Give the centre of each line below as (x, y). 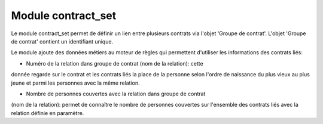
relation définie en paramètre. (48, 113)
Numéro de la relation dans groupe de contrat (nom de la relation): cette (115, 63)
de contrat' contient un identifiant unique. (62, 41)
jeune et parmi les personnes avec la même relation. (75, 83)
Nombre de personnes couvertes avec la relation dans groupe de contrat (116, 94)
